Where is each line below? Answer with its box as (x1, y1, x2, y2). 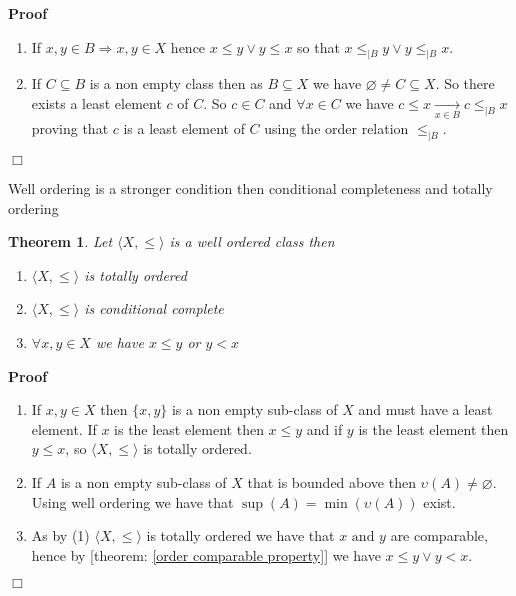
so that (297, 36, 340, 57)
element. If (31, 418, 97, 439)
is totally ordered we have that (146, 525, 335, 546)
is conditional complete (84, 298, 224, 319)
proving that (31, 118, 109, 139)
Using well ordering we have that (31, 491, 234, 512)
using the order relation (264, 118, 409, 139)
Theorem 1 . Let (8, 231, 113, 252)
